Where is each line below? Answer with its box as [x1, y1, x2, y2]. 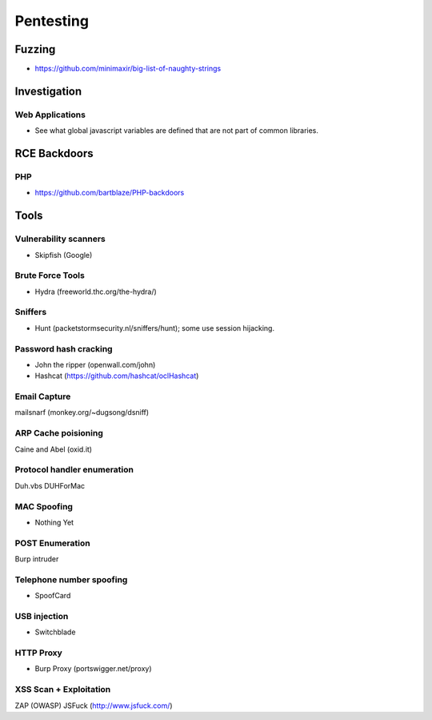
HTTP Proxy [14, 647, 63, 658]
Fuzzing [14, 42, 56, 56]
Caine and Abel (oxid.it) [14, 444, 92, 454]
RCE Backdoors [14, 147, 94, 160]
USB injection [14, 610, 69, 621]
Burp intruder [14, 554, 59, 564]
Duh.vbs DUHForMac [14, 481, 86, 490]
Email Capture [14, 391, 71, 402]
